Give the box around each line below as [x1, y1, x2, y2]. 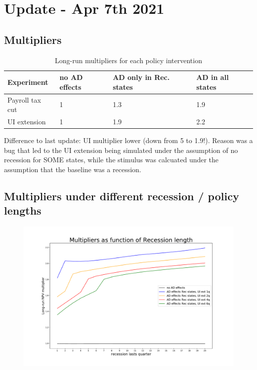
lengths [4, 203, 42, 218]
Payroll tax [7, 94, 41, 105]
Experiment [7, 76, 48, 87]
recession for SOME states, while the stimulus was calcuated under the [4, 154, 219, 165]
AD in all [196, 72, 229, 82]
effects [59, 81, 82, 92]
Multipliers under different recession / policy [4, 188, 239, 203]
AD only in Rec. [113, 72, 170, 82]
